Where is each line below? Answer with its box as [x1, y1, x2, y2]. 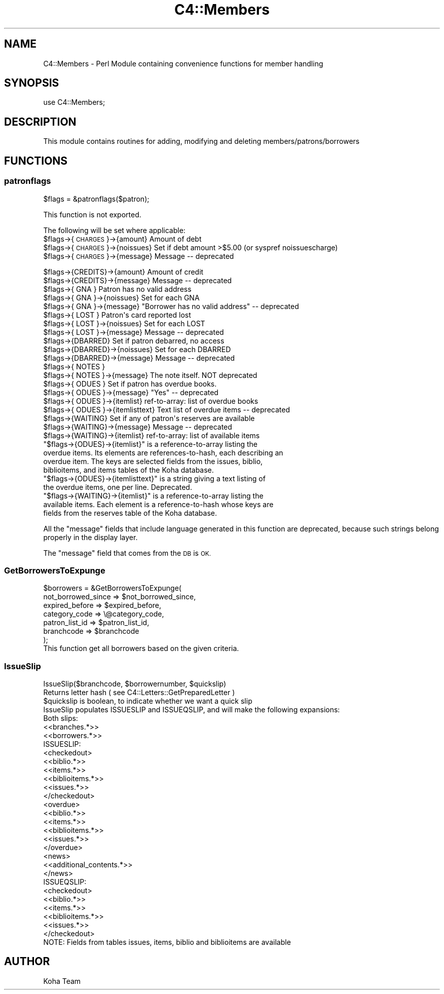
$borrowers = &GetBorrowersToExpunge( [43, 584, 181, 593]
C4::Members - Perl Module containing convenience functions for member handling [43, 59, 323, 68]
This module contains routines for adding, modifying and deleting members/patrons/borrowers [43, 137, 360, 146]
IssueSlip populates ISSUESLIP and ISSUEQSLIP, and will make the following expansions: [43, 705, 340, 714]
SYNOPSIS [4, 77, 59, 90]
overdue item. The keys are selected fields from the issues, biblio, [43, 456, 263, 466]
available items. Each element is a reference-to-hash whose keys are [43, 500, 274, 509]
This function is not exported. [43, 210, 141, 219]
